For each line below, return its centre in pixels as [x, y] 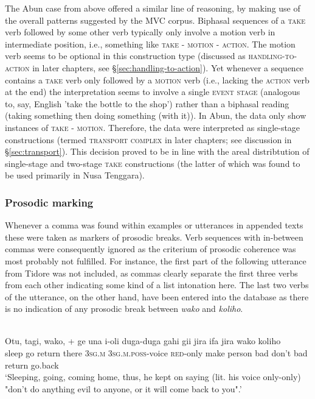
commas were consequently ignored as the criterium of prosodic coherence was [151, 249]
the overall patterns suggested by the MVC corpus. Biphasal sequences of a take [155, 20]
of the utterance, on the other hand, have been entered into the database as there [157, 296]
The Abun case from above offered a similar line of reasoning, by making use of [153, 8]
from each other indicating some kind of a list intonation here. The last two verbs [157, 285]
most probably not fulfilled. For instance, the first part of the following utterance [156, 260]
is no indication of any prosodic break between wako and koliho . [124, 309]
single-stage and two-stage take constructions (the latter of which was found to [153, 163]
